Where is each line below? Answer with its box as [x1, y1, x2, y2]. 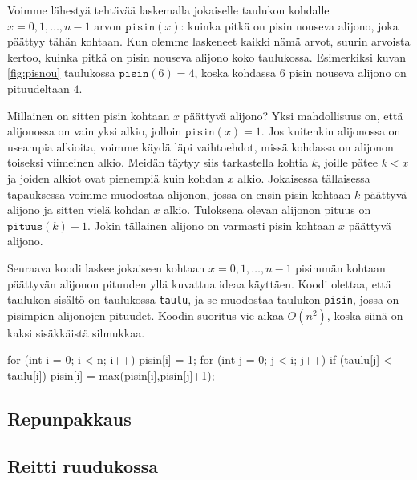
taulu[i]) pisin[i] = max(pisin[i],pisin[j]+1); [7, 366, 215, 383]
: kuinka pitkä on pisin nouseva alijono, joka [180, 17, 399, 34]
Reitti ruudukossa [7, 453, 158, 478]
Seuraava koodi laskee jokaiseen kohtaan [7, 259, 205, 276]
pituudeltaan [7, 79, 70, 96]
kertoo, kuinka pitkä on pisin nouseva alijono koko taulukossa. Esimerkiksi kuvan [7, 48, 407, 65]
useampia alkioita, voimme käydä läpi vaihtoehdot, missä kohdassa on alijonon [7, 138, 394, 155]
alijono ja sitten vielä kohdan [7, 201, 150, 218]
